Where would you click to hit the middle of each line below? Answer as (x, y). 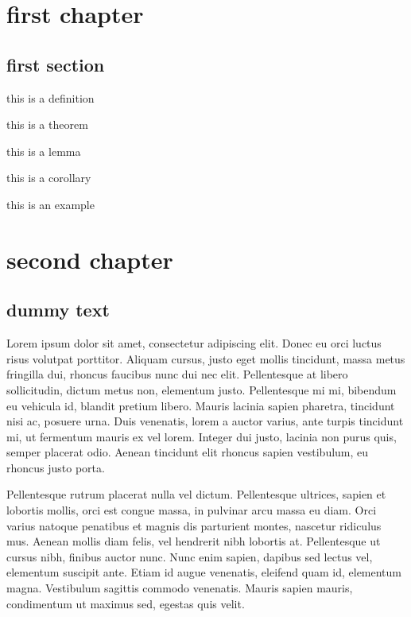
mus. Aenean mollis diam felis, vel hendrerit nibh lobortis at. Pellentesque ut (194, 541)
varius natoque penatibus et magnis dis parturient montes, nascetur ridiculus (194, 525)
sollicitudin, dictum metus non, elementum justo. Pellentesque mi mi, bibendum (202, 389)
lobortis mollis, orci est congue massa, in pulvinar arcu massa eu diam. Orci (192, 510)
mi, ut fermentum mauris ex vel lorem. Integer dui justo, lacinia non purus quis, (202, 436)
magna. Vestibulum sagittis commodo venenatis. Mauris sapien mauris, (180, 588)
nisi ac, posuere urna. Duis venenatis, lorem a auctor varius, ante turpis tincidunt (205, 421)
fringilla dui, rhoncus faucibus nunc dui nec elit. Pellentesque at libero (177, 374)
